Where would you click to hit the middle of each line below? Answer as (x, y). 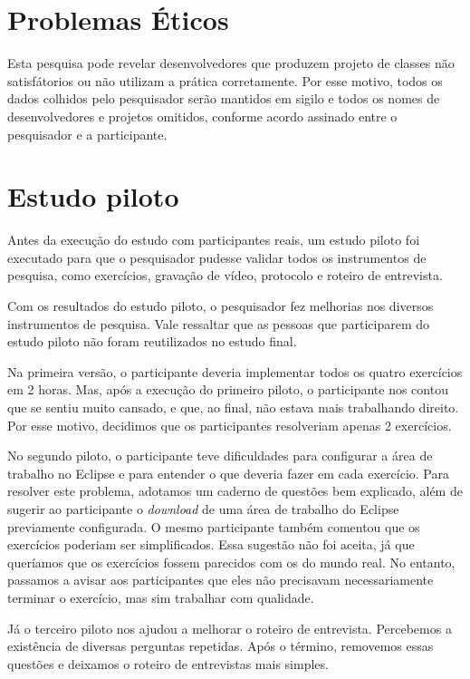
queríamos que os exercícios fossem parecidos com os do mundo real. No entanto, (231, 562)
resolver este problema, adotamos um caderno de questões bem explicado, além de (235, 491)
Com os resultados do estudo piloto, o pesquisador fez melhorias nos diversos (221, 306)
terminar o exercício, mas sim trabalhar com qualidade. (161, 597)
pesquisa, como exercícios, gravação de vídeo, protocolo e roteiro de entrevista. (225, 275)
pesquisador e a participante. (87, 134)
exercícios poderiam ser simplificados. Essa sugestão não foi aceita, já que (211, 544)
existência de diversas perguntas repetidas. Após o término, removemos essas (221, 646)
